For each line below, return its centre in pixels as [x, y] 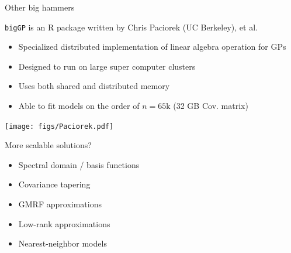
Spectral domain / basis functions [79, 164]
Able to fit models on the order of [79, 106]
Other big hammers [40, 7]
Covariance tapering [54, 184]
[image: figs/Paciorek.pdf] [59, 126]
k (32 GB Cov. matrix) [207, 106]
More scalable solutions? [48, 145]
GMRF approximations [60, 204]
